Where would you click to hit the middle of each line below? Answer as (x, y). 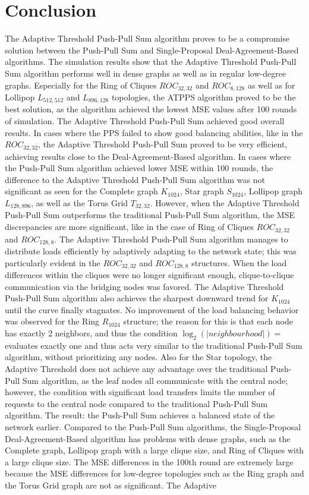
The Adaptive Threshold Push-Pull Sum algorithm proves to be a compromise (147, 38)
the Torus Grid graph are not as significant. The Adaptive (111, 485)
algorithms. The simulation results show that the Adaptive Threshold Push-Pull (151, 62)
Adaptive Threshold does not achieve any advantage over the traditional (136, 368)
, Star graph (202, 191)
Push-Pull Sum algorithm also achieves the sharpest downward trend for (137, 298)
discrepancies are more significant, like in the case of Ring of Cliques (130, 227)
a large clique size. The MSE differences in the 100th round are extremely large (149, 461)
